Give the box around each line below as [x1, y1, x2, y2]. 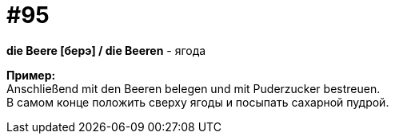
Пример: [6, 68, 56, 82]
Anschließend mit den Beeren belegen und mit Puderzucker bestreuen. [6, 81, 381, 95]
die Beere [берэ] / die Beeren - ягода [6, 43, 206, 57]
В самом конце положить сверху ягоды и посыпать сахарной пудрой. [6, 95, 389, 109]
